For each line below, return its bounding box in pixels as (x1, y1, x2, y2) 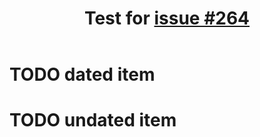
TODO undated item (9, 109, 177, 132)
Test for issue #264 (83, 7, 251, 30)
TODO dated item (9, 63, 156, 86)
